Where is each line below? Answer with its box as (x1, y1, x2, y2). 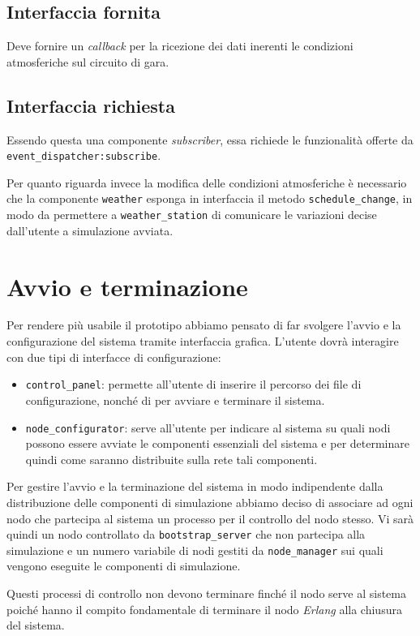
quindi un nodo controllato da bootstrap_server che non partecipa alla (6, 526, 366, 543)
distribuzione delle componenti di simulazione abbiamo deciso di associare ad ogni (6, 493, 414, 510)
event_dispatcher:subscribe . (6, 147, 161, 164)
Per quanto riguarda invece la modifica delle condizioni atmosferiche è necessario (6, 174, 407, 191)
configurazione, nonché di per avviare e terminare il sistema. (25, 391, 325, 408)
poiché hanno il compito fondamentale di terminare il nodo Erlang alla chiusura (6, 600, 402, 617)
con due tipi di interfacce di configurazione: (6, 348, 221, 365)
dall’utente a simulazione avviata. (6, 221, 174, 238)
